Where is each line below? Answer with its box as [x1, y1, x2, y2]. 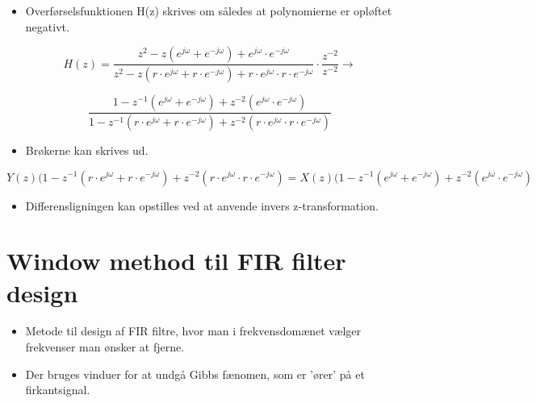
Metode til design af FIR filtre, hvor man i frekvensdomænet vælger [25, 322, 362, 339]
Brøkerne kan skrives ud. [25, 141, 149, 158]
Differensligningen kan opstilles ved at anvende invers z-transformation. [25, 197, 379, 214]
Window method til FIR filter [6, 244, 346, 277]
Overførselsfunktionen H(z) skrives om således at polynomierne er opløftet [25, 2, 392, 19]
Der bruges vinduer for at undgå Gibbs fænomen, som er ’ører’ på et [25, 365, 365, 382]
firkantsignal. [25, 381, 90, 398]
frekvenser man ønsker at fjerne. [25, 339, 185, 355]
